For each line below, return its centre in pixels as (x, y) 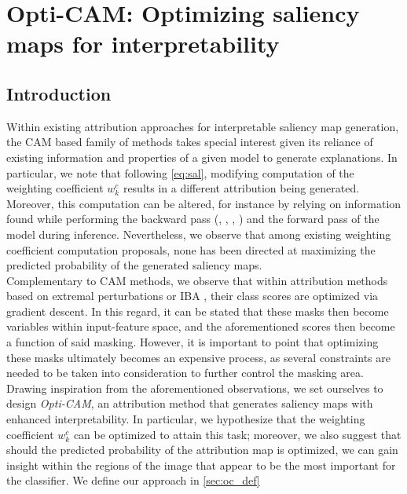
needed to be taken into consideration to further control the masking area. (185, 373)
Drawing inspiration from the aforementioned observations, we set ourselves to (195, 388)
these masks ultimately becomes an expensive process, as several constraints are (198, 357)
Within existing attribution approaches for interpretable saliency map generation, (203, 126)
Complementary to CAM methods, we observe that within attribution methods (197, 280)
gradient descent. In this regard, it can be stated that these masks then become (198, 311)
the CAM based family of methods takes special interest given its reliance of (190, 142)
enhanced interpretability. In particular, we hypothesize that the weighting (186, 419)
